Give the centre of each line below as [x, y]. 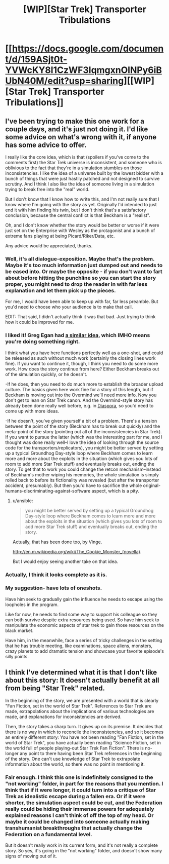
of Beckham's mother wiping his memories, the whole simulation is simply [82, 474]
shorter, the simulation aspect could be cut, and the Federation [84, 803]
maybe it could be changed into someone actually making [77, 821]
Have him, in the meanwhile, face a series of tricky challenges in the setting [84, 640]
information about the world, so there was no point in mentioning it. [75, 764]
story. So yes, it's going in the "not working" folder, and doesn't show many [84, 850]
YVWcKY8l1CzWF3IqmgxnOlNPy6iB [84, 70]
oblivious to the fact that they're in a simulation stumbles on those [74, 168]
